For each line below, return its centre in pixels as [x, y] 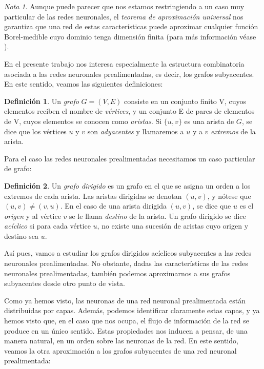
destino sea [22, 235]
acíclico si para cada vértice [47, 226]
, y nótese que [229, 196]
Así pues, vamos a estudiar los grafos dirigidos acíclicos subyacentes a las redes [128, 253]
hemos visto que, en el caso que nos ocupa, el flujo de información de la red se [127, 321]
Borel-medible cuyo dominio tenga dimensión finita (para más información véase [130, 36]
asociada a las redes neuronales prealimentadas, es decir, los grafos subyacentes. [129, 74]
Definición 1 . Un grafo [42, 101]
